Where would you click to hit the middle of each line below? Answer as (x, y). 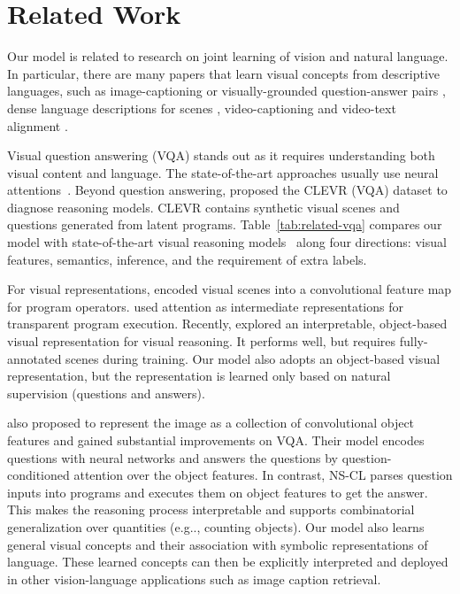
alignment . (38, 125)
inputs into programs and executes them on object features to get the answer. (218, 492)
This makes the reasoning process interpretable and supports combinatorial (211, 509)
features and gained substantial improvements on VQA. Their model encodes (216, 440)
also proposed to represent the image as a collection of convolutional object (211, 423)
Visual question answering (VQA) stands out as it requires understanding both (221, 155)
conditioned (38, 475)
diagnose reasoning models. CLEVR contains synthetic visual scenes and (203, 207)
